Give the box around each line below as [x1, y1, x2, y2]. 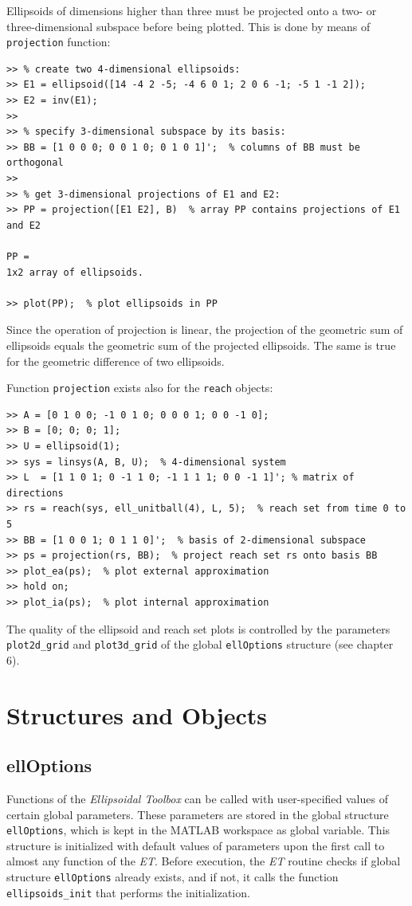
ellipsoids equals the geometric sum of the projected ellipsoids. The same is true [6, 336, 396, 353]
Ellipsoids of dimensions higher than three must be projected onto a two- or [6, 2, 377, 18]
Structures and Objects [6, 698, 268, 731]
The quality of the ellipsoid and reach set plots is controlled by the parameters [6, 620, 390, 637]
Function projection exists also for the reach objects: [6, 379, 273, 396]
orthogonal [6, 157, 64, 169]
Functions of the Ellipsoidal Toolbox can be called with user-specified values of [6, 790, 388, 806]
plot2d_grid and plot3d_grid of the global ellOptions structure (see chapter [6, 636, 394, 653]
